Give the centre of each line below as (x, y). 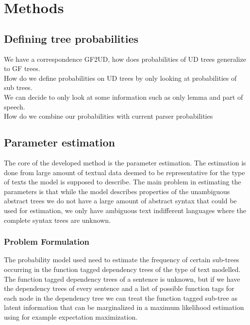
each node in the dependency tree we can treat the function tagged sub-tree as (121, 298)
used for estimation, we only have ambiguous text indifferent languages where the (125, 210)
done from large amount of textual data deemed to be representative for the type (125, 172)
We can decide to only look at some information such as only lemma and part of (124, 97)
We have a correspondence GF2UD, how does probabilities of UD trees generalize (125, 59)
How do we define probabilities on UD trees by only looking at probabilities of (120, 78)
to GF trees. (22, 68)
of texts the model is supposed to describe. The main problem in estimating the (123, 182)
